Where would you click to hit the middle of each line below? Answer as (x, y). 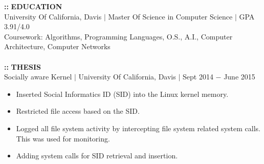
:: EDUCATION (33, 6)
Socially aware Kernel (38, 77)
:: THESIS (23, 66)
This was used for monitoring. (63, 138)
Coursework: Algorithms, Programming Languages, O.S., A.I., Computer (118, 36)
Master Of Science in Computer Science (170, 16)
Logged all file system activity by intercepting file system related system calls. (138, 128)
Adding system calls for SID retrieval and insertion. (97, 156)
